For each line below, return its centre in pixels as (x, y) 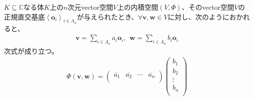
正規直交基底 (24, 16)
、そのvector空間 (208, 7)
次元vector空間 (90, 7)
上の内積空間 (138, 7)
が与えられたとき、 (107, 16)
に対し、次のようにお (202, 16)
